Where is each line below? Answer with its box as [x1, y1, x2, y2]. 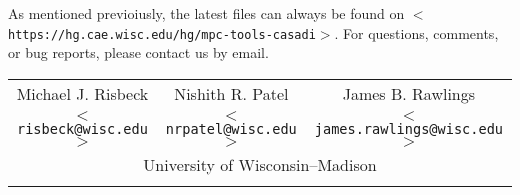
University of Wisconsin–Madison [143, 152, 377, 176]
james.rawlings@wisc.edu [314, 120, 504, 137]
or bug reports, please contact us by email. [8, 42, 269, 63]
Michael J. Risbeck [16, 81, 149, 105]
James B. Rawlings [342, 81, 476, 105]
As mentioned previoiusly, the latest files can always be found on [8, 3, 405, 23]
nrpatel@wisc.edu [165, 120, 297, 137]
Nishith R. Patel [174, 81, 289, 105]
